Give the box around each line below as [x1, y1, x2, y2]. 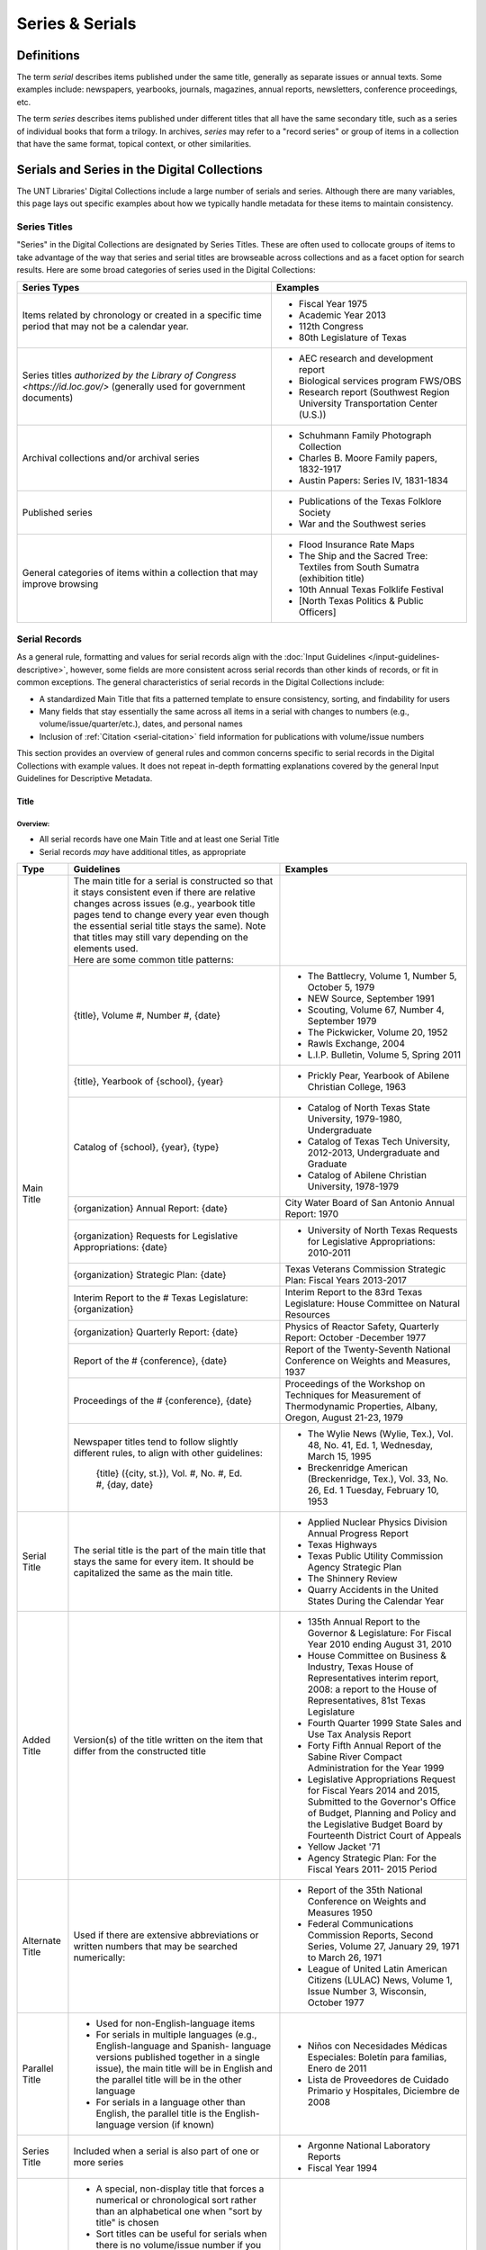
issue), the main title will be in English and [95, 2062, 274, 2074]
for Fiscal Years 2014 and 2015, [307, 1785, 441, 1797]
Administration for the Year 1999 [307, 1762, 445, 1775]
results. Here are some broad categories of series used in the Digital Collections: [16, 265, 316, 275]
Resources [284, 1309, 330, 1321]
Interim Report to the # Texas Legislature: [73, 1291, 248, 1304]
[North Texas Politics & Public [298, 594, 424, 607]
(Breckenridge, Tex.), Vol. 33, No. [307, 1472, 449, 1485]
